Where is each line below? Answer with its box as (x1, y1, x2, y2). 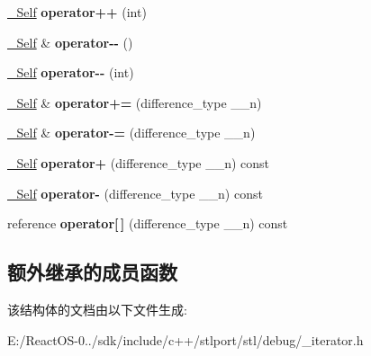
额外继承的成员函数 (7, 258, 177, 286)
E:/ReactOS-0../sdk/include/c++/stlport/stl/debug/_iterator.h (7, 330, 364, 349)
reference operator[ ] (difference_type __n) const (7, 214, 288, 233)
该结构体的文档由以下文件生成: (7, 299, 187, 318)
